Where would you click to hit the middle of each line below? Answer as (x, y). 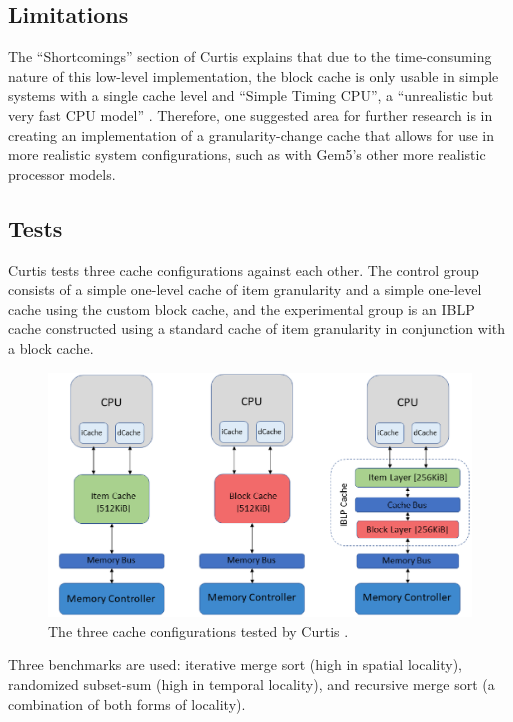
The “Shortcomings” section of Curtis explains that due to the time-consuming (250, 56)
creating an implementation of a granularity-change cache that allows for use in (251, 134)
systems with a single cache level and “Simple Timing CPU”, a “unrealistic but (251, 95)
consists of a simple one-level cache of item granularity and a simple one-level (245, 289)
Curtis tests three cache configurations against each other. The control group (243, 269)
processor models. (62, 173)
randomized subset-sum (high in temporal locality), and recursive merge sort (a (251, 684)
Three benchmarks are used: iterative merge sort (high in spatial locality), (235, 664)
